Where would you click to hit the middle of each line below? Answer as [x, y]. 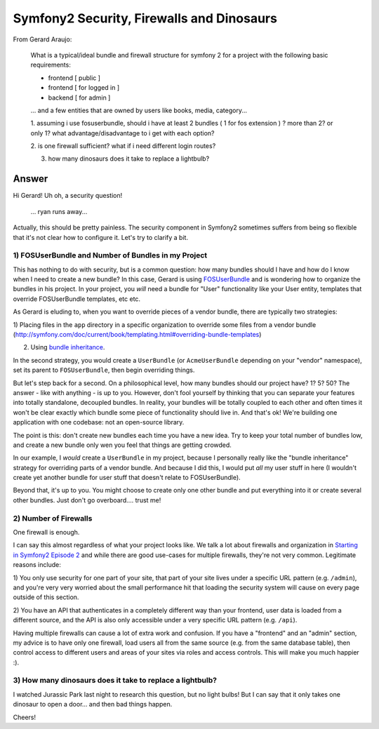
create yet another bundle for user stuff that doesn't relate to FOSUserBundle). [127, 478]
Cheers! [25, 717]
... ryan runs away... [59, 211]
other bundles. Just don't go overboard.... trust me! [87, 500]
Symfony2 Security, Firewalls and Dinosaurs [145, 18]
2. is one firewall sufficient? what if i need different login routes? [123, 146]
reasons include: [37, 565]
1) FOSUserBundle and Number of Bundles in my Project [110, 255]
